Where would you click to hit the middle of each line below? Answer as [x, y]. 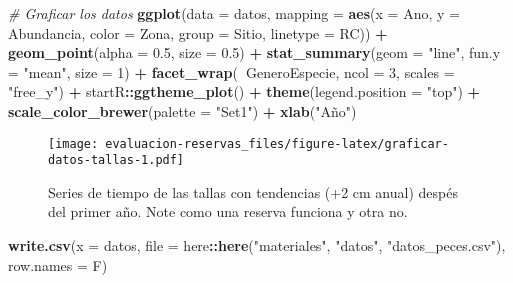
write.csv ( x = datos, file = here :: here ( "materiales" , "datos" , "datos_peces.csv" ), [257, 245]
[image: [73, 143]
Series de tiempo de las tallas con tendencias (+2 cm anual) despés [253, 191]
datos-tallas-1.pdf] [116, 160]
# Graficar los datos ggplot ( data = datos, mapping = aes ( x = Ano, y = [234, 13]
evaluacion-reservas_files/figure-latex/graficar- [277, 143]
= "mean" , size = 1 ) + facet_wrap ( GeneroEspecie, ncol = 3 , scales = [231, 71]
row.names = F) [58, 264]
